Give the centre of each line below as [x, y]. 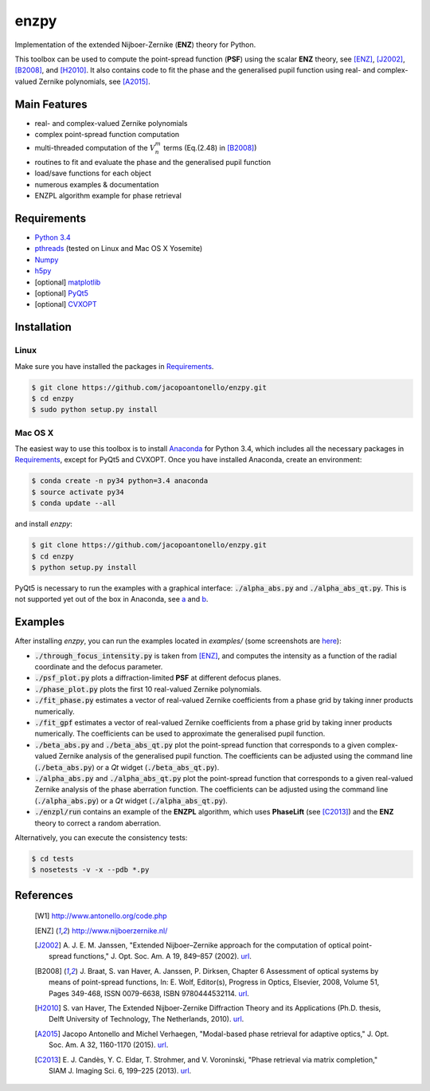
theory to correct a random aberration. [98, 823]
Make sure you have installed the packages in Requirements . [114, 366]
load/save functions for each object [93, 173]
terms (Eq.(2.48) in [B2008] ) [210, 148]
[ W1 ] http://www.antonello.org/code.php [101, 916]
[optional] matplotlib [68, 282]
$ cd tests [53, 858]
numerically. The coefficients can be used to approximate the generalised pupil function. [180, 734]
